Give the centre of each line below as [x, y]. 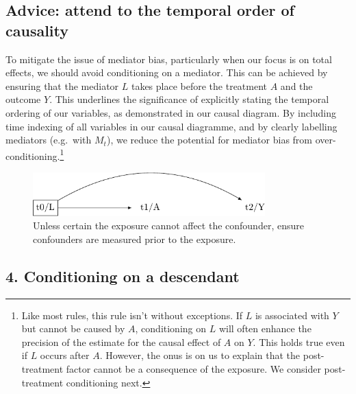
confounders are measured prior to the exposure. [135, 239]
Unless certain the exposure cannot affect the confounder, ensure [168, 225]
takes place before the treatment [199, 85]
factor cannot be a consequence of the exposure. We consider [193, 368]
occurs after [65, 355]
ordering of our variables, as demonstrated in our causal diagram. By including [171, 112]
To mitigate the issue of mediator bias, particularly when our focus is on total [169, 59]
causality [37, 30]
